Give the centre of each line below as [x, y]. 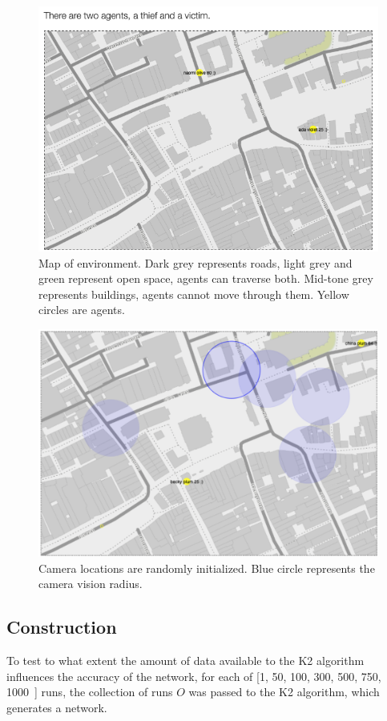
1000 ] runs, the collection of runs [90, 692]
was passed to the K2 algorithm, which [284, 692]
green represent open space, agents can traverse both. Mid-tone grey [206, 278]
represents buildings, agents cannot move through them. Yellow [194, 294]
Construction [62, 627]
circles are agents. [82, 310]
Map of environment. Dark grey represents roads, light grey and [196, 262]
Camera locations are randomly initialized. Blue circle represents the [207, 568]
